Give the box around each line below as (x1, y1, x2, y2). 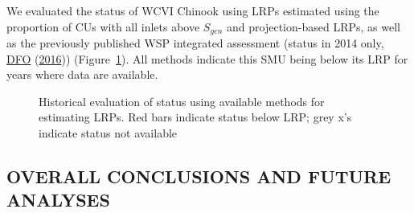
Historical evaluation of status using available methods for (39, 92, 325, 109)
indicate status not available (39, 125, 178, 141)
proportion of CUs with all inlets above (6, 18, 200, 35)
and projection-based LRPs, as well (227, 18, 400, 35)
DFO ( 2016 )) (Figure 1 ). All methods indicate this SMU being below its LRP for (6, 50, 408, 67)
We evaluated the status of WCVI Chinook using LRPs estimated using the (6, 2, 379, 18)
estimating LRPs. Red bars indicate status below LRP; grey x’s (39, 109, 352, 125)
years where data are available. (6, 66, 158, 83)
